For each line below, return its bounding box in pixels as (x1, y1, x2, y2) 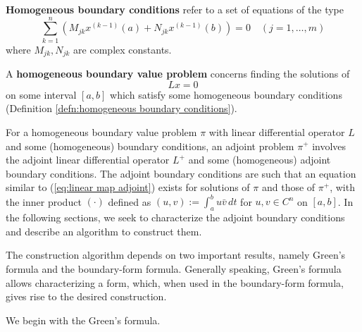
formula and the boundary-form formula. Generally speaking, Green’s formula (6, 262, 342, 276)
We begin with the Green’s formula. (6, 312, 161, 327)
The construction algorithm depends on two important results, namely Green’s (6, 247, 346, 262)
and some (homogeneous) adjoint (188, 152, 331, 167)
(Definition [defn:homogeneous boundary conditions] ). (6, 101, 237, 116)
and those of (261, 180, 316, 195)
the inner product (6, 194, 82, 209)
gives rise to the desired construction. (6, 289, 167, 304)
